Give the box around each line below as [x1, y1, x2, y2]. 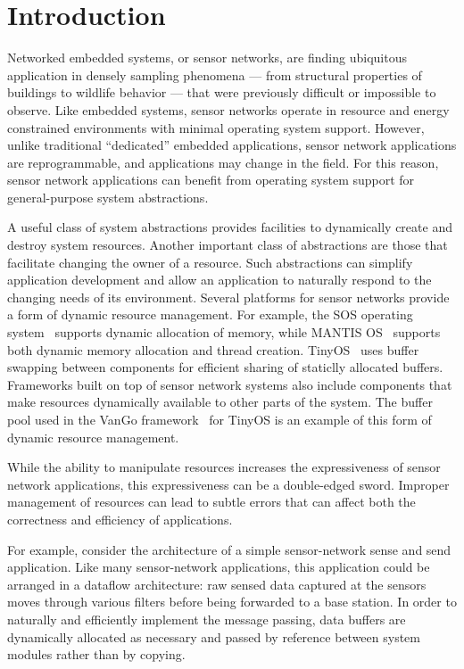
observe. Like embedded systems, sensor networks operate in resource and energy [7, 100, 450, 119]
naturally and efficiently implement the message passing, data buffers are [7, 609, 406, 628]
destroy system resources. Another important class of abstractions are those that [7, 235, 448, 254]
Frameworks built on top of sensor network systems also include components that [7, 375, 452, 393]
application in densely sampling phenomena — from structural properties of [7, 65, 422, 84]
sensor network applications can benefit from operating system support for [7, 170, 415, 189]
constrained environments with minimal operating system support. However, [7, 118, 425, 136]
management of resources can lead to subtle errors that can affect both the [7, 492, 416, 511]
